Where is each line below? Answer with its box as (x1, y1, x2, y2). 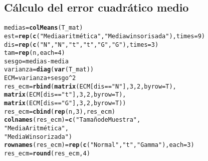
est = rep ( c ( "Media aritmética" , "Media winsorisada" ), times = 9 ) (4, 32, 205, 40)
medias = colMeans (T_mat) (4, 24, 83, 32)
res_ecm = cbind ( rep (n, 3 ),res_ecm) (4, 108, 115, 115)
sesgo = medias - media (4, 57, 69, 65)
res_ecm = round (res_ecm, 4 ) (4, 150, 90, 157)
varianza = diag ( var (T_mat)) (4, 66, 94, 73)
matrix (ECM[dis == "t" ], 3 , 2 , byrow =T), (4, 91, 126, 99)
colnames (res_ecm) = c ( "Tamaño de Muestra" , (4, 116, 141, 124)
